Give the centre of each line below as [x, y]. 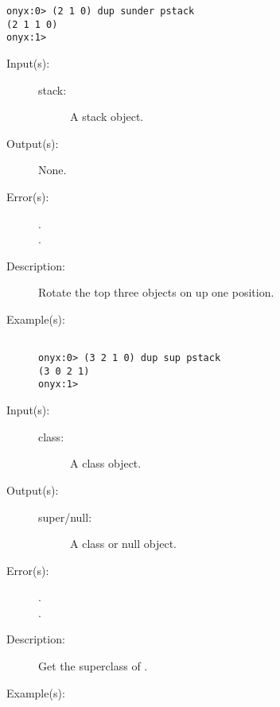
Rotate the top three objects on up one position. [156, 292]
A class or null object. [123, 544]
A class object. [106, 463]
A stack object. [107, 117]
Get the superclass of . [93, 666]
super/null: [65, 517]
